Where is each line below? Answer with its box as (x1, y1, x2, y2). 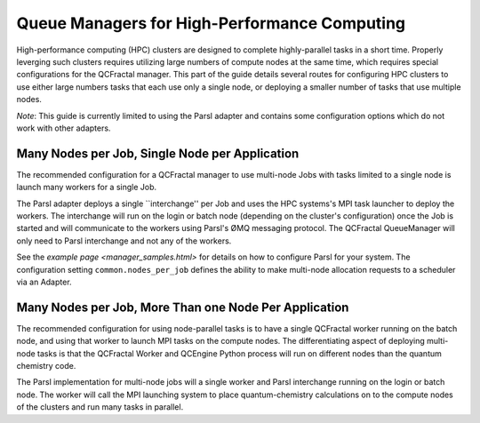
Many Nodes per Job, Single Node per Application (16, 146, 300, 161)
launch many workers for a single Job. (16, 182, 157, 193)
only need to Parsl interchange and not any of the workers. (16, 235, 232, 246)
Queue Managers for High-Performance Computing (16, 13, 406, 33)
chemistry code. (16, 361, 76, 371)
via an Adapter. (16, 276, 72, 287)
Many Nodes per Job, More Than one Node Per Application (16, 299, 349, 315)
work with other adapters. (16, 123, 111, 133)
